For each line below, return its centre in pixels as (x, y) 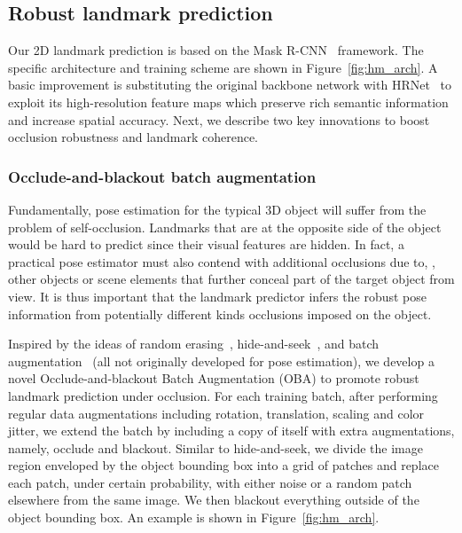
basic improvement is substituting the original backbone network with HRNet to (230, 85)
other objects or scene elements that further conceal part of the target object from (231, 279)
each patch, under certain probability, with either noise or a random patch (210, 482)
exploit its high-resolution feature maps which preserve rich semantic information (228, 102)
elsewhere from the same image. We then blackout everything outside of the (214, 500)
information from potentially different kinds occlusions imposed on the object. (220, 314)
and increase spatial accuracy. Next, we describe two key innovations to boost (219, 119)
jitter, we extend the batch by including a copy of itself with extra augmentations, (231, 431)
